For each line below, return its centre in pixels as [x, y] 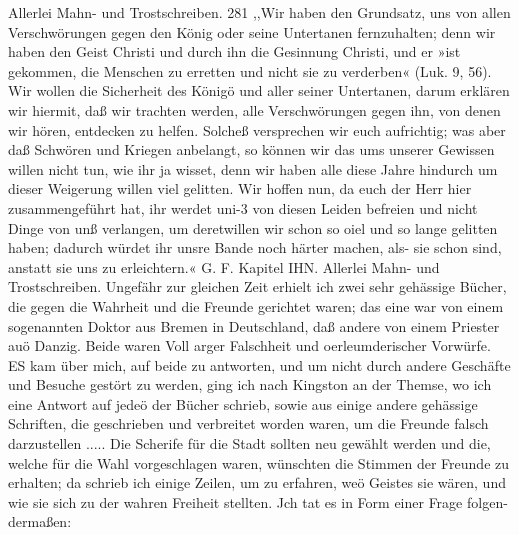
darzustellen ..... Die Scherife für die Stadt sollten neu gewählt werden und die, [249, 443]
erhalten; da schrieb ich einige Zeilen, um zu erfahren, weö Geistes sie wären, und [257, 482]
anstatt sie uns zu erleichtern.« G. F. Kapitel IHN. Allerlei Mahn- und [224, 266]
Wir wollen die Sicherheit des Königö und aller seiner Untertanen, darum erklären [259, 90]
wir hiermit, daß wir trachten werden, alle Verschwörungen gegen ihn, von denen [254, 109]
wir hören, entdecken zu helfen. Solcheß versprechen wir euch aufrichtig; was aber [257, 129]
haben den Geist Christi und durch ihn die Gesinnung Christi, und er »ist [234, 51]
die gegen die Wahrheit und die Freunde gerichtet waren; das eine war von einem [256, 305]
